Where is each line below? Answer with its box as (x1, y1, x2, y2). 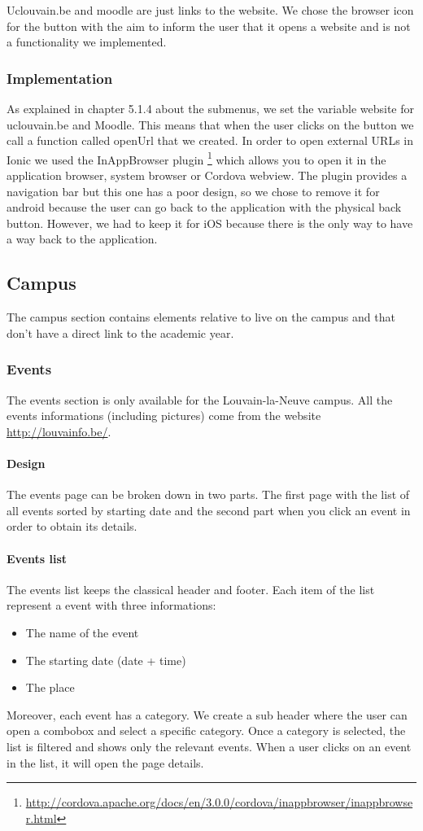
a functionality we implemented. (7, 33, 167, 50)
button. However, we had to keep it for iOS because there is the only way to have (7, 214, 413, 231)
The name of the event (25, 623, 139, 641)
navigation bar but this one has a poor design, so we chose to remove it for (7, 182, 380, 199)
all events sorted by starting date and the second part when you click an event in (7, 501, 411, 518)
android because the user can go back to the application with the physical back (7, 199, 402, 216)
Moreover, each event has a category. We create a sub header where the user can (7, 706, 408, 723)
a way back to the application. (7, 230, 158, 247)
